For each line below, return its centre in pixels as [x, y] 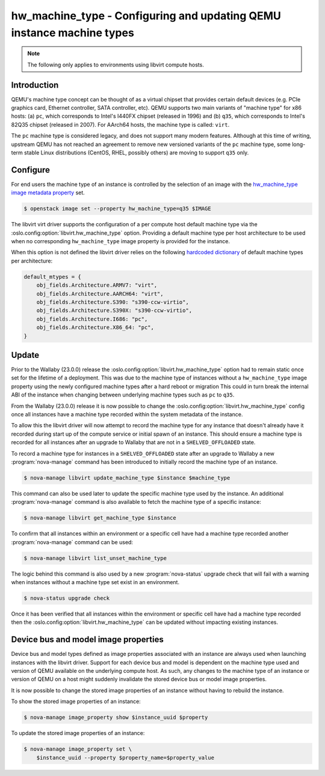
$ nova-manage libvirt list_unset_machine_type [95, 558]
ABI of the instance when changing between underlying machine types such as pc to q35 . [123, 395]
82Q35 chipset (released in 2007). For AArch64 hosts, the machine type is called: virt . [120, 124]
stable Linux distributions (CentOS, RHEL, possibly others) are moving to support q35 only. [137, 152]
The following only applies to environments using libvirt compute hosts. [116, 65]
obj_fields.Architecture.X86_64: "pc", [95, 328]
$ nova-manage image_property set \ [78, 749]
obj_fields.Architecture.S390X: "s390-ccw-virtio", [114, 310]
